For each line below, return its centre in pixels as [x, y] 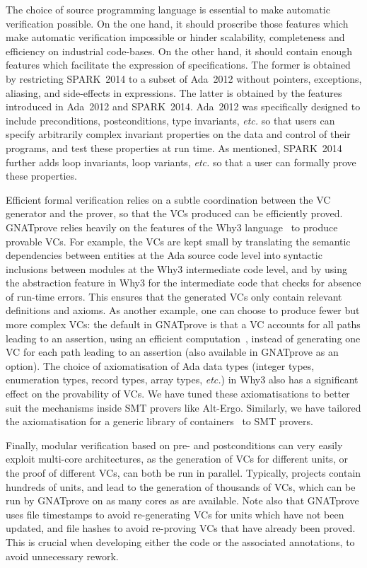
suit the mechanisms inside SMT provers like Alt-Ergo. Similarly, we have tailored [183, 407]
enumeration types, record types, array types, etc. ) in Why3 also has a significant [182, 379]
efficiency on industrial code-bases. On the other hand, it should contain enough [179, 51]
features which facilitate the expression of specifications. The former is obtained [178, 65]
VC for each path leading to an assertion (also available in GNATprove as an [172, 352]
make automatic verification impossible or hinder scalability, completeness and [175, 37]
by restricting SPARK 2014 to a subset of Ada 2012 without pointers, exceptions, [184, 78]
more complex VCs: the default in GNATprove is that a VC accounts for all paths [183, 324]
